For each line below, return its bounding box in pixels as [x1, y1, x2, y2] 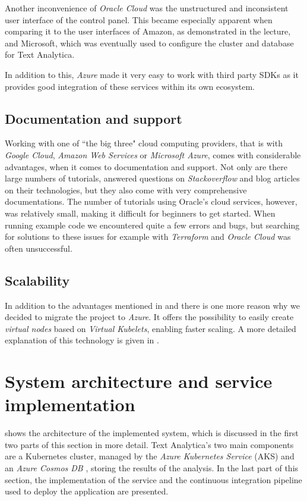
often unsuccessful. [5, 242, 72, 254]
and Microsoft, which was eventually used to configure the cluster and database [5, 36, 294, 49]
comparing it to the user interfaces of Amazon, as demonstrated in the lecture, [5, 25, 291, 37]
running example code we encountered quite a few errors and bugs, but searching [5, 218, 300, 231]
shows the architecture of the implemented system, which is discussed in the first [5, 427, 299, 439]
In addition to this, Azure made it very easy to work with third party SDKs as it [5, 68, 299, 80]
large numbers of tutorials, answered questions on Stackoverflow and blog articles [5, 172, 300, 184]
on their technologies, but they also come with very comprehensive [5, 183, 247, 196]
